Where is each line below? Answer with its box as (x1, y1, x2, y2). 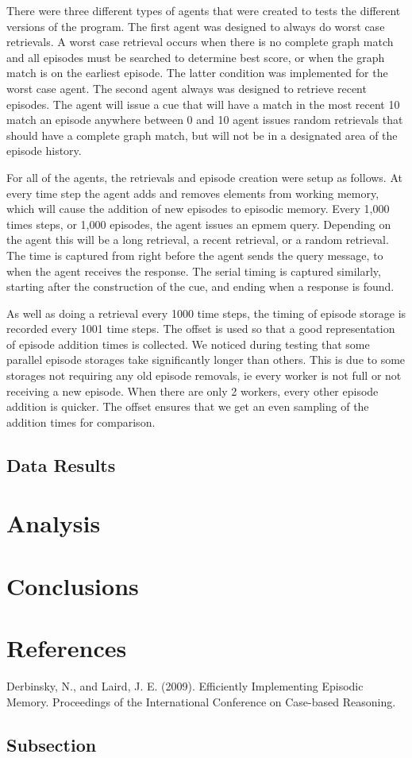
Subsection (6, 732, 97, 756)
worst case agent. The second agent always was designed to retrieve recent (6, 79, 367, 96)
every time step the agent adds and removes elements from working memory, (6, 184, 379, 201)
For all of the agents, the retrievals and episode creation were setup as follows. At (6, 168, 402, 185)
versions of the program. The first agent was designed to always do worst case (6, 17, 385, 34)
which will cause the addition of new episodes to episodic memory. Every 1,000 (6, 200, 390, 217)
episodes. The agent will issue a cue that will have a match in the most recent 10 (6, 95, 400, 112)
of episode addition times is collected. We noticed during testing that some (6, 335, 370, 352)
